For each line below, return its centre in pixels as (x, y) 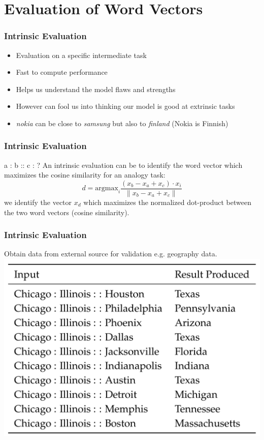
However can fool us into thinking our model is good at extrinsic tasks (125, 106)
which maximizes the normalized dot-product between (167, 202)
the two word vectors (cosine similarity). (67, 212)
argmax (107, 188)
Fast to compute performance (62, 72)
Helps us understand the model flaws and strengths (96, 89)
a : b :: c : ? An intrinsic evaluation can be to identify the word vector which (123, 165)
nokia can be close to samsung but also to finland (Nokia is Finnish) (122, 123)
